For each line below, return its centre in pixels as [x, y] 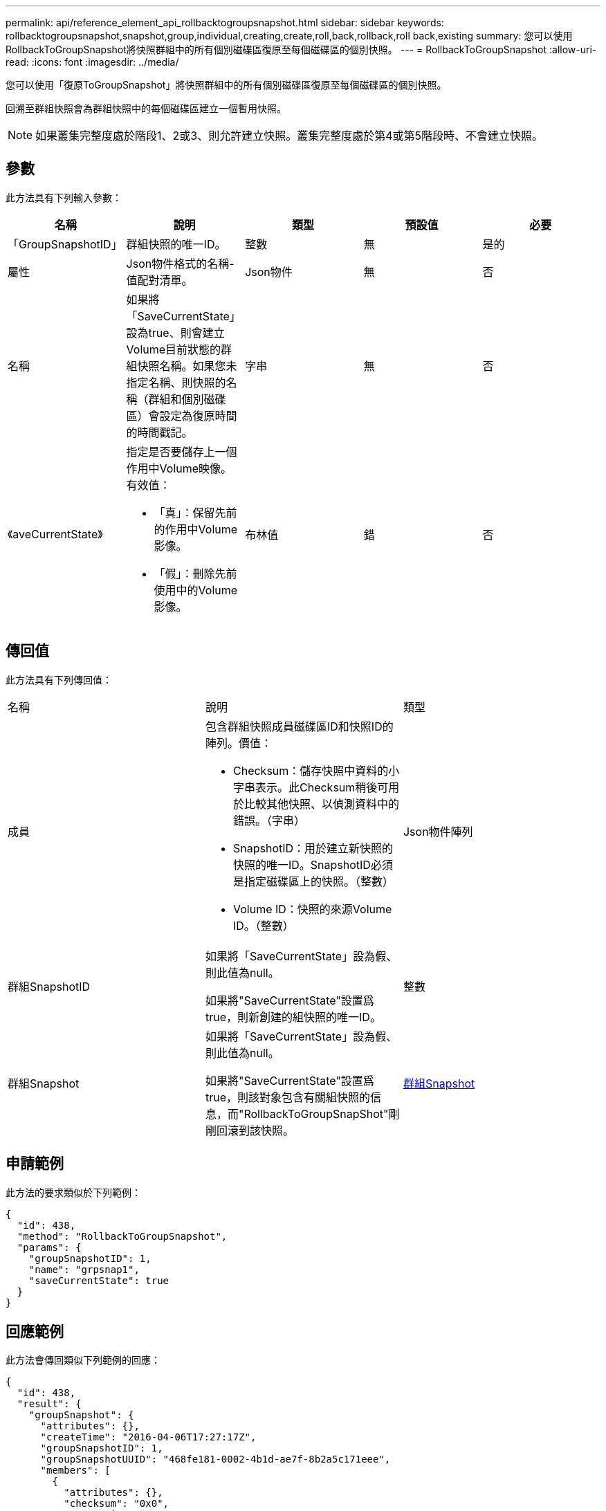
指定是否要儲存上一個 [182, 451]
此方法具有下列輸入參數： [64, 197]
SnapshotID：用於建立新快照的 [313, 848]
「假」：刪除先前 [195, 573]
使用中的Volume [196, 590]
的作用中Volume [196, 529]
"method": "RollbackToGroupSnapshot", [122, 1236]
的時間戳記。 [159, 432]
